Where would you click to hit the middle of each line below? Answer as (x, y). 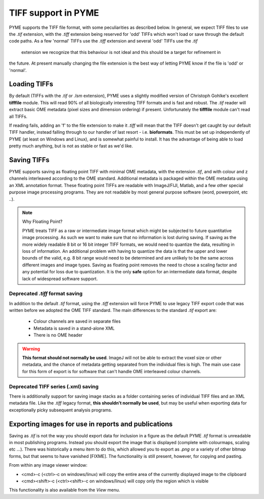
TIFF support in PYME (54, 13)
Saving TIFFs (29, 160)
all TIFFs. (18, 116)
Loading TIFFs (31, 84)
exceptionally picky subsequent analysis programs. (61, 410)
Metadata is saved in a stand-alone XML (74, 328)
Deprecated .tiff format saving (46, 294)
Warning (31, 349)
